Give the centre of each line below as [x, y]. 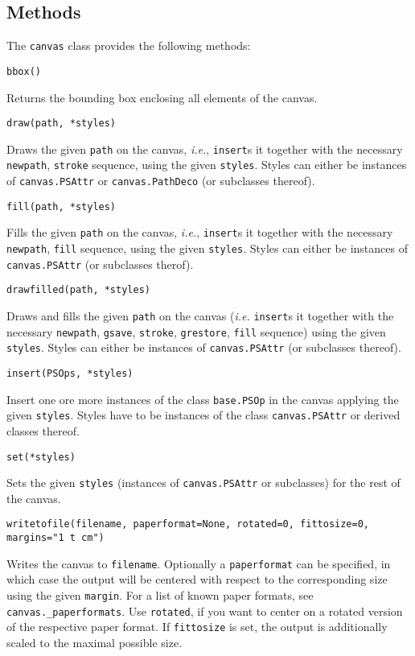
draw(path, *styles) [62, 124]
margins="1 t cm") [55, 538]
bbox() [24, 71]
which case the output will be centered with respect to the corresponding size [197, 579]
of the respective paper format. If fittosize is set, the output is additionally [197, 627]
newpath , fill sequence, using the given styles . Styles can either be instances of [207, 248]
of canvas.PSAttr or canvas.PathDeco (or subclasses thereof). [161, 181]
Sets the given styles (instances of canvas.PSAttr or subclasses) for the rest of [203, 483]
